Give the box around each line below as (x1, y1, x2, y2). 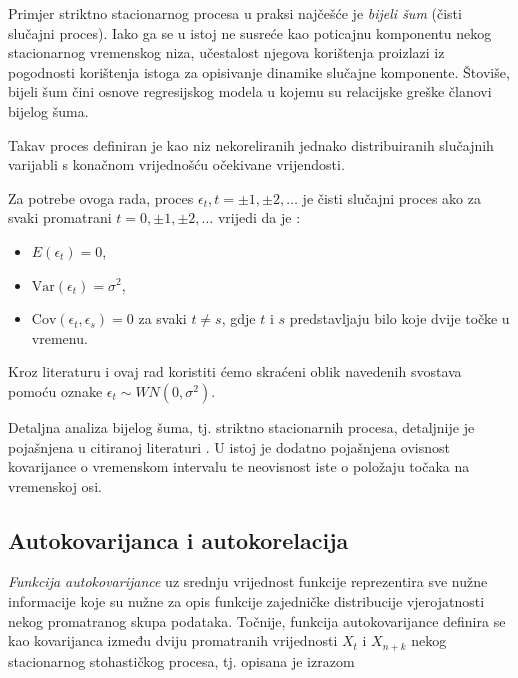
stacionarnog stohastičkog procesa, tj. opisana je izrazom (8, 650, 355, 671)
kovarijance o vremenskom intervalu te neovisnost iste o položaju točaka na (8, 456, 470, 477)
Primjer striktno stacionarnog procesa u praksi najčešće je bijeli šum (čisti (8, 3, 462, 23)
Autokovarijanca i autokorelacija (8, 524, 349, 555)
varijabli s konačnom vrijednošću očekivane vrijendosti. (8, 154, 345, 175)
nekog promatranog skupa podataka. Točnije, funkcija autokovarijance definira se (8, 610, 506, 631)
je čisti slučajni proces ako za (302, 187, 481, 208)
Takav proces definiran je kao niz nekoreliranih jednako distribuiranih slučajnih (8, 134, 494, 155)
